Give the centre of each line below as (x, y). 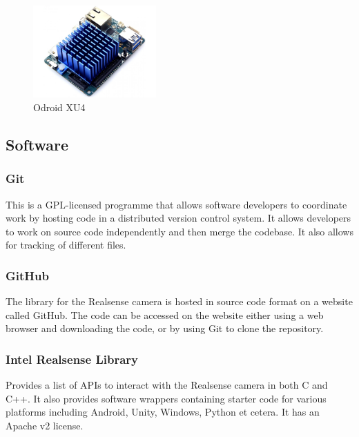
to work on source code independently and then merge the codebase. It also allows (179, 231)
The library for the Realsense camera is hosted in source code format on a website (179, 301)
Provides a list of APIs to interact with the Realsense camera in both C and (167, 385)
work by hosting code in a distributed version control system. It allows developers (178, 218)
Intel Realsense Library (72, 359)
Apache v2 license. (45, 425)
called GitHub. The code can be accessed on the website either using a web (165, 314)
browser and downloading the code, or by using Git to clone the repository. (165, 328)
